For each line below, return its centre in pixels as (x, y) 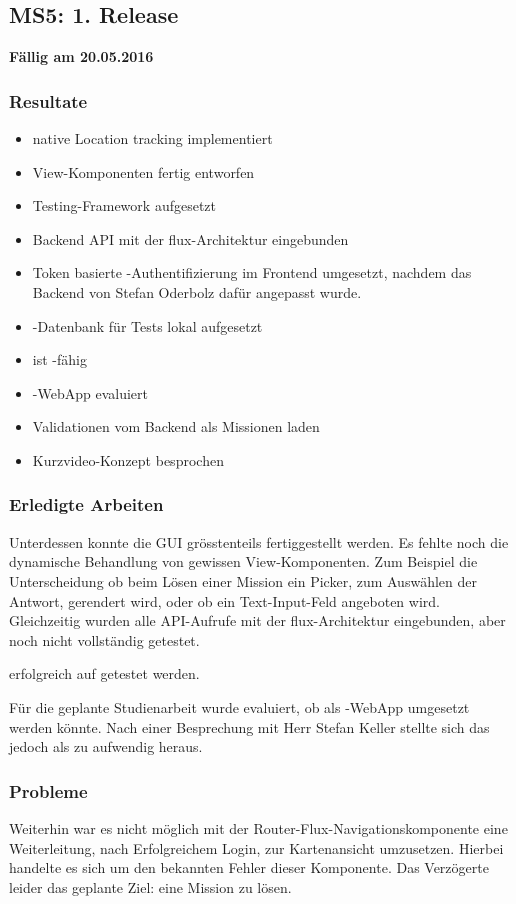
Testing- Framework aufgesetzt (124, 205)
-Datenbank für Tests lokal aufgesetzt (147, 325)
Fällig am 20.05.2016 (81, 56)
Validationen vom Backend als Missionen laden (176, 426)
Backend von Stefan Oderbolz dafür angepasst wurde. (197, 291)
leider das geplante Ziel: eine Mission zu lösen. (150, 886)
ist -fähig (59, 359)
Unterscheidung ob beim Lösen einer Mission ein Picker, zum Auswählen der (243, 580)
